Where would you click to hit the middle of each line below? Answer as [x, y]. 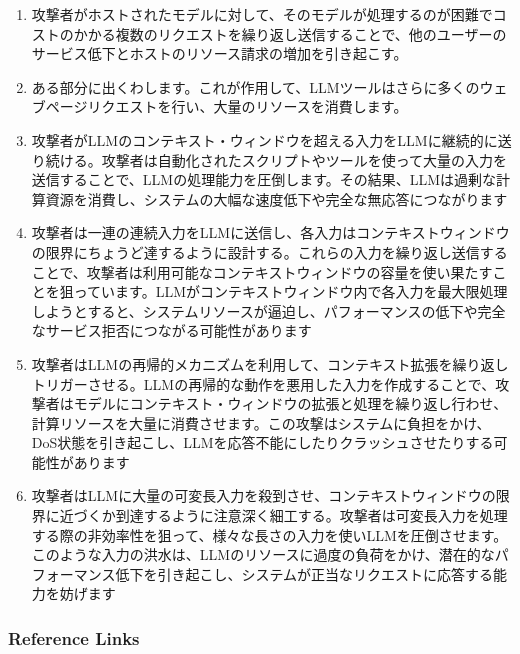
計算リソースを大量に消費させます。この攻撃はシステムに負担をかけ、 [261, 422]
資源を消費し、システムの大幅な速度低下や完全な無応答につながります [276, 198]
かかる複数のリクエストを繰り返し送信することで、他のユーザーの [290, 33]
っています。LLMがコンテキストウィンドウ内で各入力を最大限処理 [290, 291]
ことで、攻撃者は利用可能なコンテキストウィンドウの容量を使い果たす [262, 271]
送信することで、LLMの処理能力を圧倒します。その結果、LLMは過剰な [264, 179]
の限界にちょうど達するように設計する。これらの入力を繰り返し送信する [269, 251]
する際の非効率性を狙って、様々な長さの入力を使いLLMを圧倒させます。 [269, 534]
